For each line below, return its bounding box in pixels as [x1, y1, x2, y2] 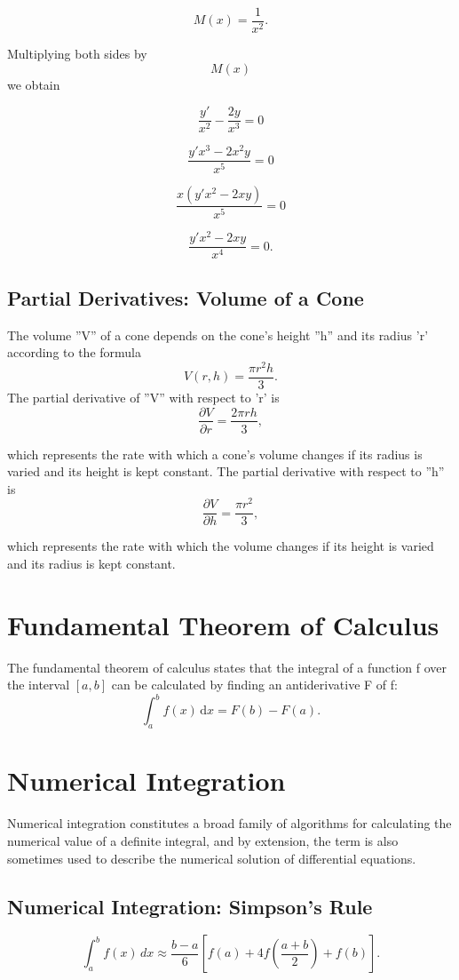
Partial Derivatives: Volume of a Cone [7, 283, 364, 311]
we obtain [7, 75, 60, 93]
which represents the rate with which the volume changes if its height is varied [7, 537, 434, 555]
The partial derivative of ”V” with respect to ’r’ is [7, 387, 280, 406]
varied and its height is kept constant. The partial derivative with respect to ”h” [7, 462, 445, 481]
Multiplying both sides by [7, 44, 147, 63]
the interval [7, 675, 70, 694]
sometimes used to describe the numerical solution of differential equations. [7, 849, 416, 867]
